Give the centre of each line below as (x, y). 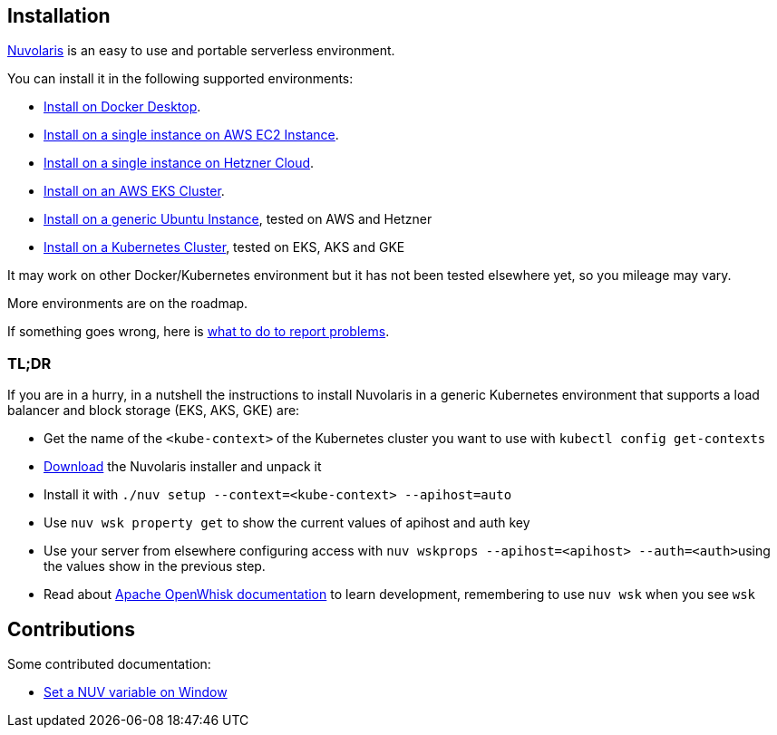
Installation (59, 16)
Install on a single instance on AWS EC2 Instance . (191, 135)
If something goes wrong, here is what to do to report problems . (199, 332)
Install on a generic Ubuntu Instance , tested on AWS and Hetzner (238, 219)
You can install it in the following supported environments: (180, 79)
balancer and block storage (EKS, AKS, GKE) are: (154, 411)
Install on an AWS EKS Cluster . (134, 191)
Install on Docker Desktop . (122, 107)
